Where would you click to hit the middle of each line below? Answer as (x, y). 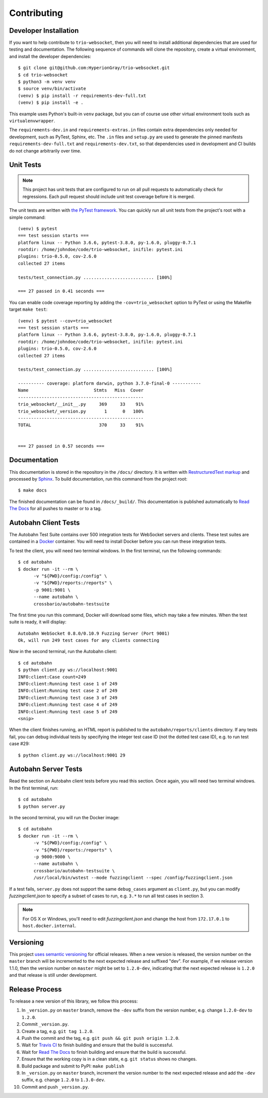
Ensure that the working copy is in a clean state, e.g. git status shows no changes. (109, 1059)
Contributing (36, 13)
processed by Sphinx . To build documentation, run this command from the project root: (98, 479)
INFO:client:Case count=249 (52, 677)
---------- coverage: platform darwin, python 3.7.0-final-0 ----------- (110, 383)
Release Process (35, 989)
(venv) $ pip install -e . (51, 103)
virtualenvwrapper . (32, 121)
